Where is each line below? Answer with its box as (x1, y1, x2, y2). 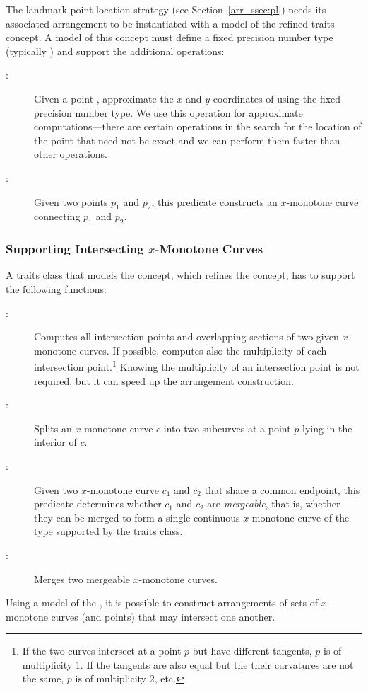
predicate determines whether (34, 496, 162, 511)
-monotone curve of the (249, 510, 350, 524)
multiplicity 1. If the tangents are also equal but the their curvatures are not (22, 657, 354, 672)
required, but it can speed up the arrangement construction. (34, 373, 294, 388)
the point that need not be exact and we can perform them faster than (34, 132, 340, 147)
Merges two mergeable (34, 571, 130, 586)
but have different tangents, (192, 643, 312, 658)
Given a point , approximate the (34, 91, 174, 105)
